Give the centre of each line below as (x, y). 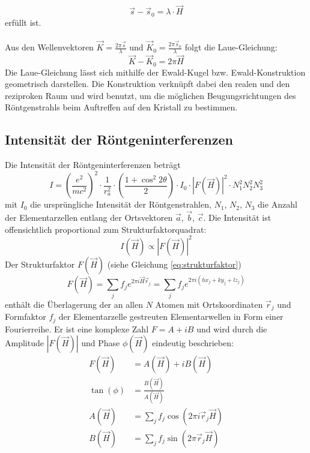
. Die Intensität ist (237, 217)
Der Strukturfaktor (40, 264)
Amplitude (24, 343)
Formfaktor (26, 316)
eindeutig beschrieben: (193, 343)
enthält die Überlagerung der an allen (74, 304)
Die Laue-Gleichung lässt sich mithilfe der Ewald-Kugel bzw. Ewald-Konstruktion (155, 72)
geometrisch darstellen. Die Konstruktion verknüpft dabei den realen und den (147, 84)
